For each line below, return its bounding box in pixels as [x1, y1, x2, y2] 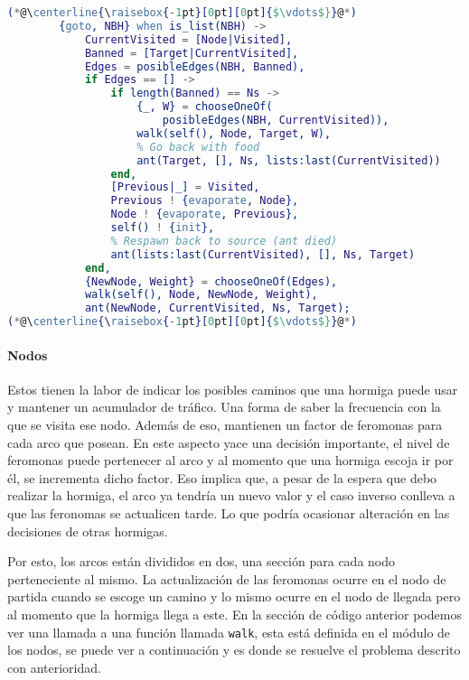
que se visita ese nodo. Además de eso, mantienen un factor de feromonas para [7, 415, 443, 433]
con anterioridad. [7, 657, 101, 676]
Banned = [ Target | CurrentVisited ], [84, 46, 299, 60]
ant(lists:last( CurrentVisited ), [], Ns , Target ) [110, 247, 416, 261]
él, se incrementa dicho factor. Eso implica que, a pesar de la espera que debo [7, 468, 437, 487]
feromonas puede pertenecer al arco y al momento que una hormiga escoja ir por [7, 451, 454, 470]
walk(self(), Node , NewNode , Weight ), [84, 288, 318, 302]
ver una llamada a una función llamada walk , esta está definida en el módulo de [7, 622, 451, 641]
